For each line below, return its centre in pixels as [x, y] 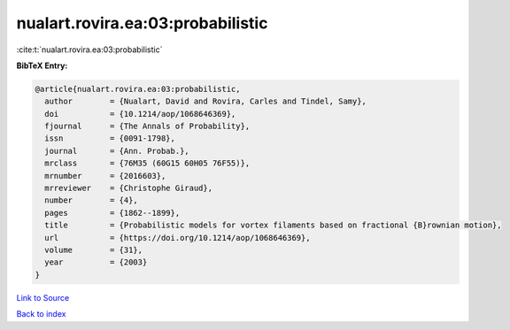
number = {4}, [92, 200]
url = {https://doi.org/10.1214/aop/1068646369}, [178, 238]
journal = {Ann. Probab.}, [117, 151]
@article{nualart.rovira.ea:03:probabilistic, [138, 89]
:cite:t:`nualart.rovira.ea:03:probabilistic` [89, 50]
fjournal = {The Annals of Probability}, [147, 127]
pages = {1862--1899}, [112, 213]
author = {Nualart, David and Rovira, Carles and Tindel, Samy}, [206, 101]
